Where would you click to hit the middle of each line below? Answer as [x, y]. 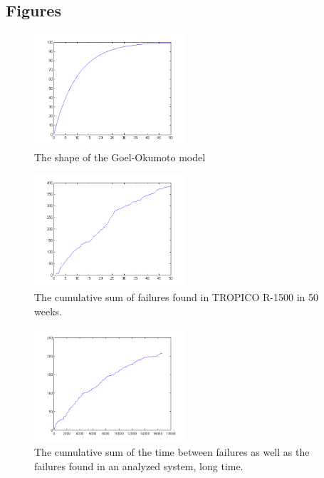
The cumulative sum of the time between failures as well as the [172, 452]
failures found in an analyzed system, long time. [139, 466]
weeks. [48, 311]
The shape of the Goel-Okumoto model [120, 157]
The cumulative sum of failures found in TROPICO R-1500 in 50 [176, 297]
